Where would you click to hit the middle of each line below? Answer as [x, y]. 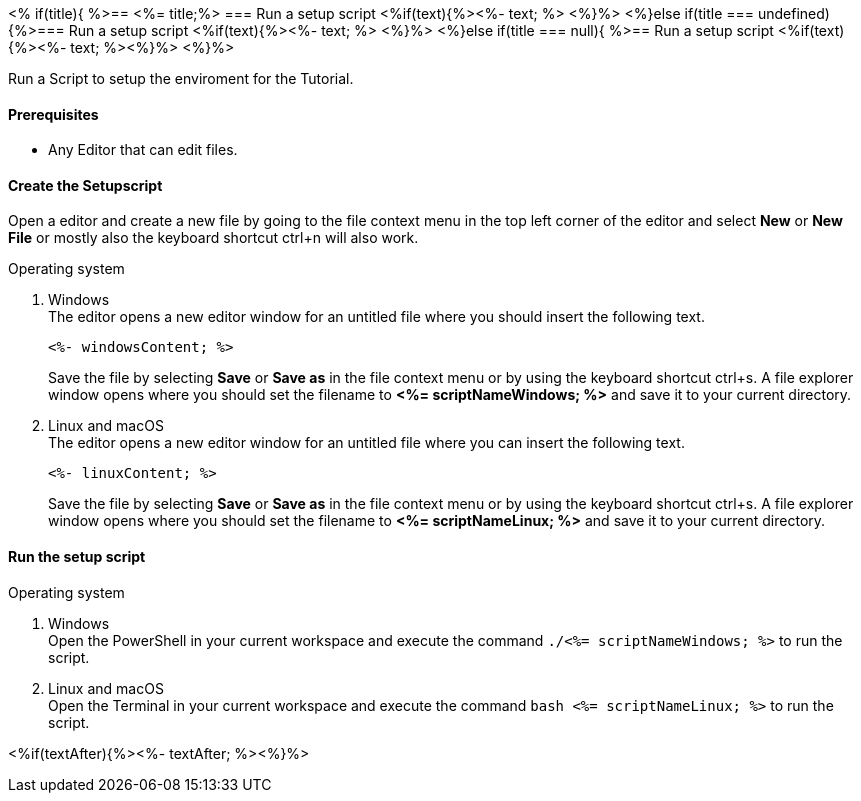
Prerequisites [53, 114]
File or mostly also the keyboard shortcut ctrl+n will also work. [213, 238]
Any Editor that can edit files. [143, 150]
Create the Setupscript [85, 185]
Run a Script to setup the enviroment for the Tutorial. [181, 78]
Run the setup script [77, 557]
